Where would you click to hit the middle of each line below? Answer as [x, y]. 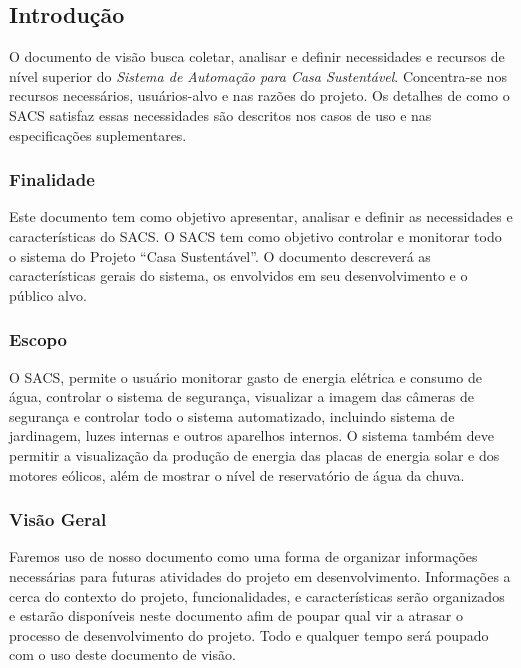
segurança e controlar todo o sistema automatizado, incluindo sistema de [232, 415]
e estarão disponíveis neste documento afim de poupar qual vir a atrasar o [236, 615]
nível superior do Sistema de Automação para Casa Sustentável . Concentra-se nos [258, 75]
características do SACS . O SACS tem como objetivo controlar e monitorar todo [255, 235]
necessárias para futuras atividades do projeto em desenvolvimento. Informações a [260, 575]
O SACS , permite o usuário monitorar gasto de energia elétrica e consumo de [245, 376]
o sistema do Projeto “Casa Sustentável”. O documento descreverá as [220, 255]
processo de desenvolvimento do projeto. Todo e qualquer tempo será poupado [249, 634]
